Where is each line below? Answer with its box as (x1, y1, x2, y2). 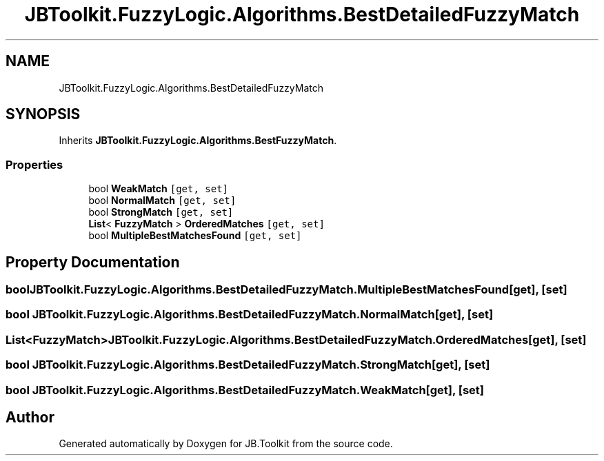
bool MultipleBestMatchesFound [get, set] (88, 229, 302, 242)
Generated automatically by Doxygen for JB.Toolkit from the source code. (59, 438, 393, 450)
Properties (6, 157, 63, 172)
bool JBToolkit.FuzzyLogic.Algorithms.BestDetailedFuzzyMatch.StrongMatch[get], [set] (6, 358, 490, 372)
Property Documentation (6, 253, 180, 271)
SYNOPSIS (6, 105, 81, 123)
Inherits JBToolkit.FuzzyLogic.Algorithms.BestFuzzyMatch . (59, 134, 337, 147)
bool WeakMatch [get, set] (88, 183, 228, 195)
